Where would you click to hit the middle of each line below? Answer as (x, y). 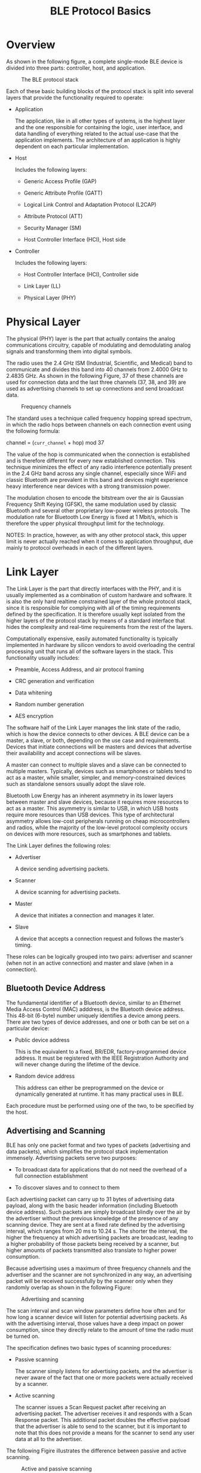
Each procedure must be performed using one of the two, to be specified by (100, 1105)
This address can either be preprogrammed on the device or (89, 1087)
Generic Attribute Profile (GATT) (63, 193)
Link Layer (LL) (42, 286)
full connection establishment (51, 1176)
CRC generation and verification (54, 681)
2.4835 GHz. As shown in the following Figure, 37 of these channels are (95, 375)
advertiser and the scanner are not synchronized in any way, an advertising (99, 1275)
